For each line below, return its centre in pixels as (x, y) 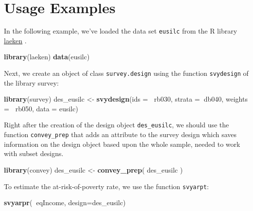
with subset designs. (34, 153)
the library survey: (31, 82)
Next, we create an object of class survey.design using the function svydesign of (126, 73)
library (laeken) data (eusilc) (47, 57)
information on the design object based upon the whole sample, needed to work (122, 144)
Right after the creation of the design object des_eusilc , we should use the (117, 125)
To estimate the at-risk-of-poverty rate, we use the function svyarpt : (106, 186)
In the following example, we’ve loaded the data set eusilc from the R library (121, 31)
